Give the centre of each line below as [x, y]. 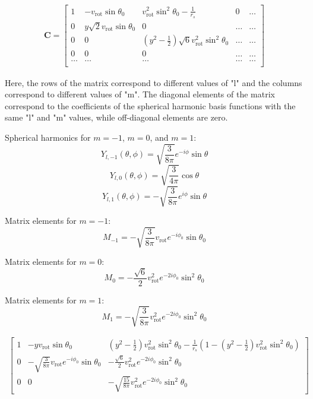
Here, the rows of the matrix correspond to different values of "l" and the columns [154, 82]
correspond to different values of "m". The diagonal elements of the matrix [140, 94]
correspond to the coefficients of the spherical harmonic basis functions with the [150, 105]
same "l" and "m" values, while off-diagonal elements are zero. [116, 117]
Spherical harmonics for [48, 137]
